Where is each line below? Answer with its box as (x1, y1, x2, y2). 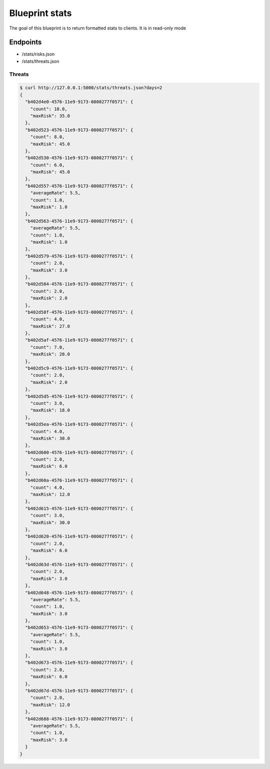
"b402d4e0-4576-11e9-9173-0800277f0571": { (25, 99, 133, 105)
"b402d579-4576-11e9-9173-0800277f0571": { (25, 253, 133, 259)
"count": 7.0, (30, 344, 65, 350)
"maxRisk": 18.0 (30, 407, 70, 413)
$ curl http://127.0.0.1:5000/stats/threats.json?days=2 (19, 85, 162, 91)
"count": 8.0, (30, 134, 65, 140)
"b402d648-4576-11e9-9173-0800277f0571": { (25, 590, 133, 596)
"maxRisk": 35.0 (30, 113, 70, 119)
